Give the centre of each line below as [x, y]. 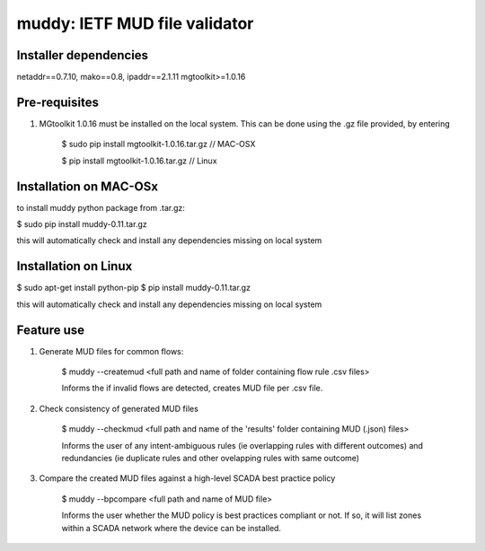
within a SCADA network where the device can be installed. [172, 528]
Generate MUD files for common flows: [111, 351]
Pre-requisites [57, 102]
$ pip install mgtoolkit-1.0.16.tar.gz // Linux [139, 161]
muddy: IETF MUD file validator [135, 23]
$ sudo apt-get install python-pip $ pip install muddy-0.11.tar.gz [134, 288]
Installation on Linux [75, 266]
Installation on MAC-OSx [88, 186]
